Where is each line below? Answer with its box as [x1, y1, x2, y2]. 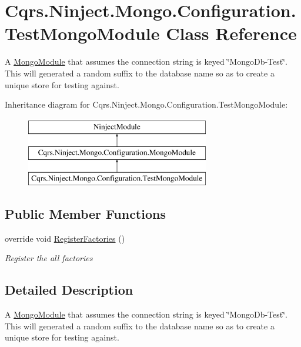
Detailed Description [5, 281, 133, 299]
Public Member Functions [5, 205, 166, 223]
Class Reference [166, 21, 297, 45]
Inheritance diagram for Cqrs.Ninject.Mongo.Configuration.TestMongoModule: [5, 98, 288, 111]
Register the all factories [5, 252, 93, 264]
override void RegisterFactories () [5, 232, 125, 244]
